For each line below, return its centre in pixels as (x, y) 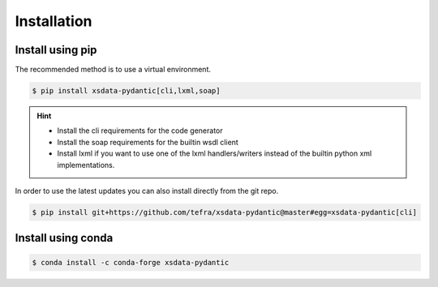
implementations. (86, 165)
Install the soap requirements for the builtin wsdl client (148, 142)
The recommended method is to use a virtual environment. (113, 70)
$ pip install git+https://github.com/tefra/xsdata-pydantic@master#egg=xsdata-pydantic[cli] (225, 212)
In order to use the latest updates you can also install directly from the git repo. (147, 191)
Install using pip (56, 50)
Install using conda (64, 238)
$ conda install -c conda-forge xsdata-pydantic (131, 262)
